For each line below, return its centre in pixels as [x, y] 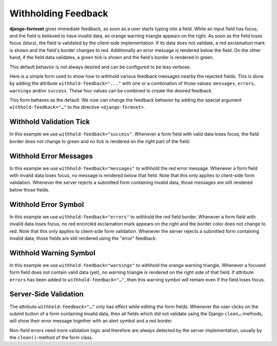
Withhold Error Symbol [47, 205]
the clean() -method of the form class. [51, 338]
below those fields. [29, 189]
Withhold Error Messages [51, 156]
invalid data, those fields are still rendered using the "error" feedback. [83, 238]
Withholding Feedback [59, 13]
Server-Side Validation [47, 294]
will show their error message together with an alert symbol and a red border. [91, 321]
